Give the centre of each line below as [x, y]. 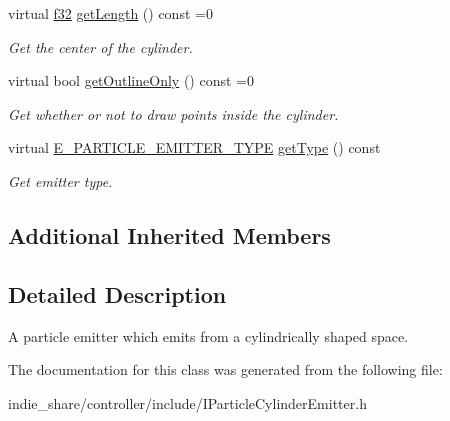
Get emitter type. [60, 180]
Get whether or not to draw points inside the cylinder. [173, 113]
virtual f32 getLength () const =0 [110, 13]
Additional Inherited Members [169, 234]
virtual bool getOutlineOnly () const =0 [131, 80]
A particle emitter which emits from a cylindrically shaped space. [208, 335]
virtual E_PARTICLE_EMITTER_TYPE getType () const [194, 147]
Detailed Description [117, 293]
